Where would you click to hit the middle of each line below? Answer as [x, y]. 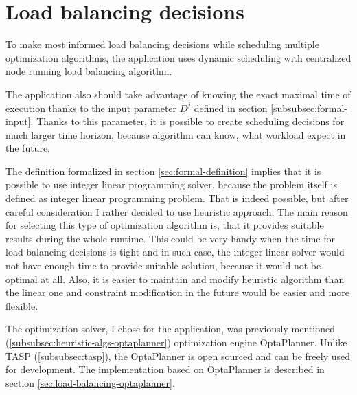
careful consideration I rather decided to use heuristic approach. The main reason [177, 211]
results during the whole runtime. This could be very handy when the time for [170, 238]
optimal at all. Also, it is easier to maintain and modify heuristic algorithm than [175, 279]
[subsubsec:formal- [309, 108]
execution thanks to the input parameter [91, 108]
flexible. [22, 305]
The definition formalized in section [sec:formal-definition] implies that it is [163, 171]
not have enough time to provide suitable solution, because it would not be [163, 266]
